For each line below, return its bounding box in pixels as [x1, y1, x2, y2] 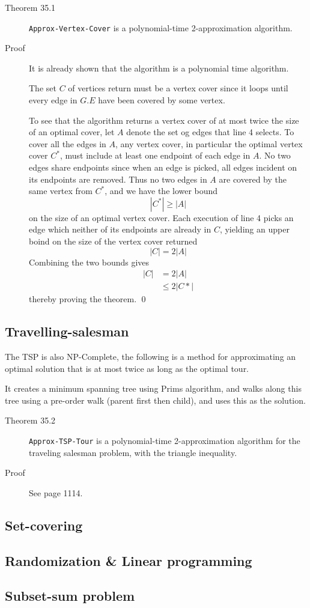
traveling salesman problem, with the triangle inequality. [29, 446, 237, 458]
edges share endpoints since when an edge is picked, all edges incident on [29, 161, 297, 173]
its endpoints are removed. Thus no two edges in [29, 172, 207, 185]
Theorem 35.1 [5, 1, 56, 13]
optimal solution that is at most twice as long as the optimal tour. [5, 362, 249, 374]
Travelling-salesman [5, 322, 129, 341]
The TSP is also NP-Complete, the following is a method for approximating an [5, 350, 296, 363]
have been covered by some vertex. [98, 94, 225, 106]
